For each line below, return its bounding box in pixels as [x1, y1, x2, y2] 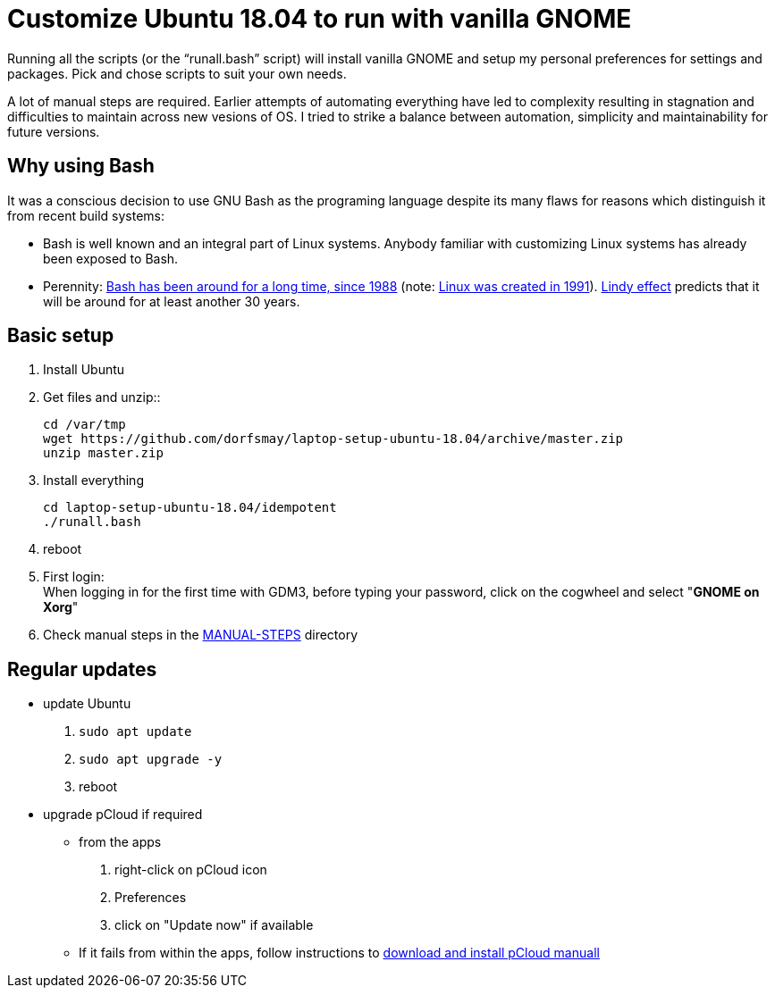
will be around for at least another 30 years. [43, 293, 300, 309]
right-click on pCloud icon [114, 862, 267, 878]
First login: [43, 569, 105, 585]
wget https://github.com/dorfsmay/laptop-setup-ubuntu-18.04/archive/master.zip [43, 431, 624, 447]
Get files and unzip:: [43, 389, 161, 406]
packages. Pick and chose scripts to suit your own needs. [7, 65, 347, 81]
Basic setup [7, 324, 114, 347]
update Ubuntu [43, 696, 131, 712]
